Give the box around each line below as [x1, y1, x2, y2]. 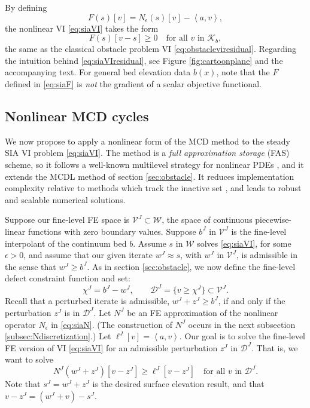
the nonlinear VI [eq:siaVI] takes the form [5, 22, 159, 34]
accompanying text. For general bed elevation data [5, 66, 191, 78]
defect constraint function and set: [5, 272, 130, 284]
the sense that [5, 260, 56, 272]
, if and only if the [218, 295, 285, 307]
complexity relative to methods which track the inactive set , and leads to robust [5, 182, 302, 194]
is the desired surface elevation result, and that [92, 378, 265, 390]
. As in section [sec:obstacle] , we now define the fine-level [87, 260, 296, 272]
